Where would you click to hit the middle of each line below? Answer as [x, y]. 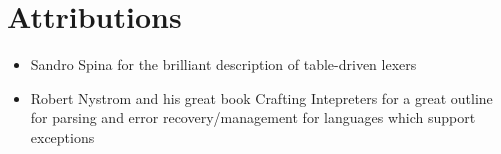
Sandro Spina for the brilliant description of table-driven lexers [223, 64]
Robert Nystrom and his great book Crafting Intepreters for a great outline [261, 97]
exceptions [62, 136]
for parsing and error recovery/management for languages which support [253, 117]
